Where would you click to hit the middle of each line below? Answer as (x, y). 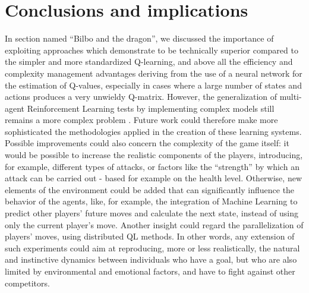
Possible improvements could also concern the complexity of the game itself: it (147, 143)
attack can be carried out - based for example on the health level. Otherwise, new (153, 178)
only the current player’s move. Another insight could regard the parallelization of (154, 224)
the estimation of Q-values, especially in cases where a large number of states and (153, 85)
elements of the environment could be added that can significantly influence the (150, 189)
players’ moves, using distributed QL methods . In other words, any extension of (150, 236)
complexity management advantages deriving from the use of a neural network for (154, 73)
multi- (291, 97)
